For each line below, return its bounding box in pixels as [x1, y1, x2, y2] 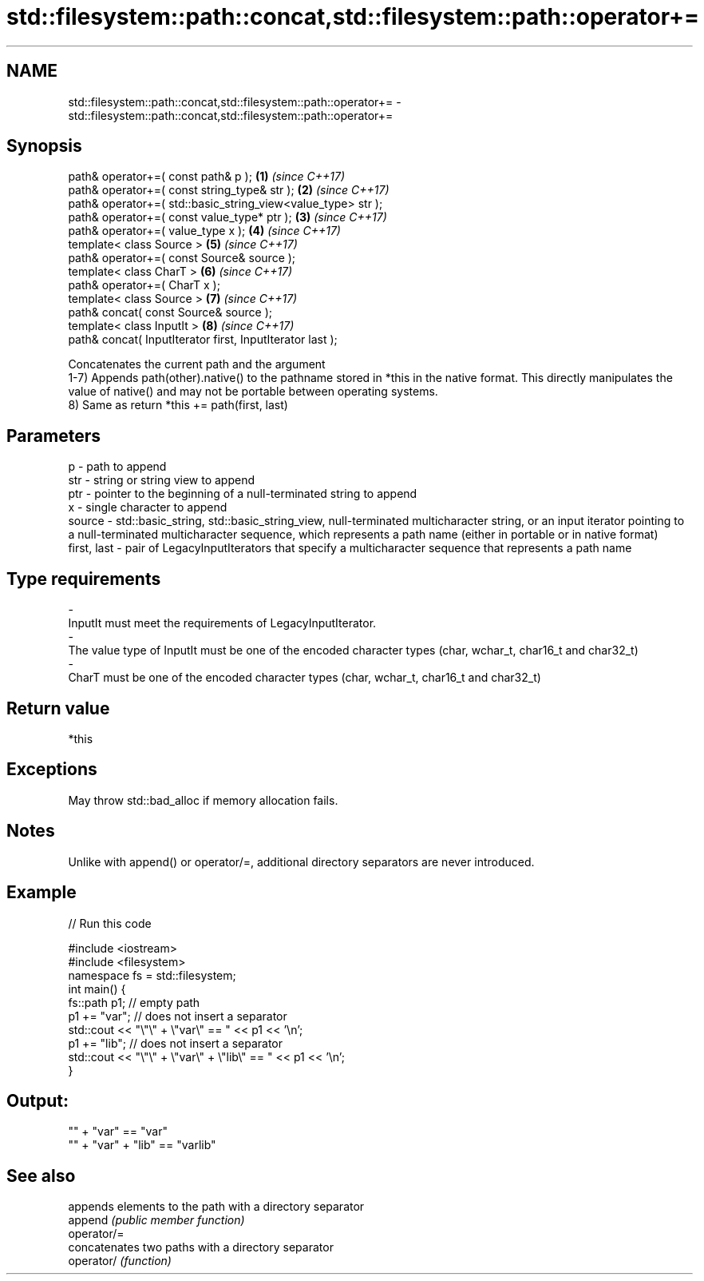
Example [6, 882, 77, 903]
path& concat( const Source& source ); [68, 305, 272, 320]
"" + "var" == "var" [68, 1124, 168, 1139]
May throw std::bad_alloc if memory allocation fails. [68, 793, 338, 807]
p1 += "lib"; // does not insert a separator [68, 1036, 283, 1050]
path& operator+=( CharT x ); [68, 278, 220, 292]
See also [6, 1165, 76, 1186]
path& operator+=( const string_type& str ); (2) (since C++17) [68, 183, 390, 197]
